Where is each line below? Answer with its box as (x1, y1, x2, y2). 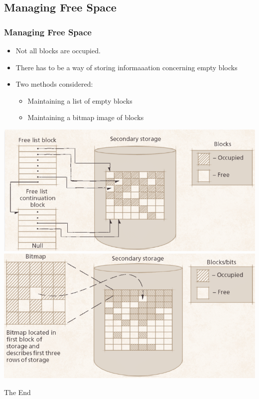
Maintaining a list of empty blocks (27, 95, 132, 106)
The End (4, 387, 31, 398)
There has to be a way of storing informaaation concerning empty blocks (15, 62, 238, 72)
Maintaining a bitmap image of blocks (27, 112, 144, 123)
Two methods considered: (15, 79, 93, 89)
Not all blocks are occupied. (15, 45, 101, 55)
